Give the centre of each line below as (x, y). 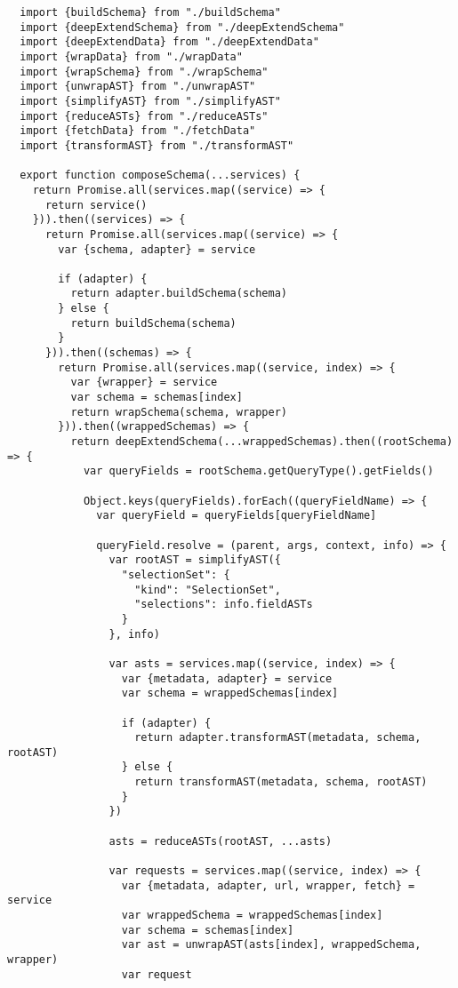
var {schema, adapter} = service (157, 249)
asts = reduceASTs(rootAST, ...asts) (221, 841)
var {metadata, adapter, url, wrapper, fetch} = (268, 885)
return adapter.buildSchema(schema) (179, 294)
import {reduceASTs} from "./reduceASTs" (144, 116)
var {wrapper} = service (144, 382)
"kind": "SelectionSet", (208, 590)
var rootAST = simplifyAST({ (195, 560)
